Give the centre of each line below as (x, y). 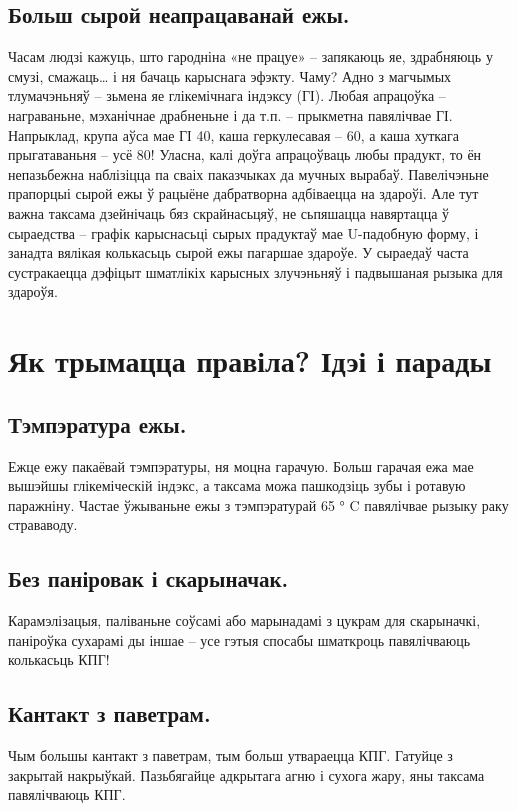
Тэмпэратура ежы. (97, 423)
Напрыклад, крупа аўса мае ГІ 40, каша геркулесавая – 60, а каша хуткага (234, 134)
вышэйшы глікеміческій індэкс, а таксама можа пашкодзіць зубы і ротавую (237, 485)
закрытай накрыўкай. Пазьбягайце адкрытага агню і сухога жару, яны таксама (246, 774)
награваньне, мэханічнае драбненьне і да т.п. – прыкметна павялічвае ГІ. (230, 114)
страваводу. (43, 524)
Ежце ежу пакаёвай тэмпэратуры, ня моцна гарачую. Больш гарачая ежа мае (241, 465)
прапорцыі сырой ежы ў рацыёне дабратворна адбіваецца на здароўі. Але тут (243, 193)
